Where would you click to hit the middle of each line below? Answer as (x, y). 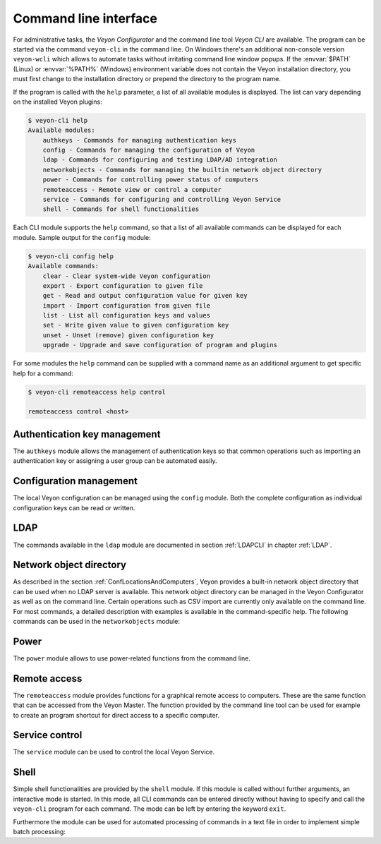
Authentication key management (87, 434)
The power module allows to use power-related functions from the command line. (132, 658)
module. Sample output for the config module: (82, 237)
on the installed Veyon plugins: (58, 102)
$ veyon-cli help (58, 120)
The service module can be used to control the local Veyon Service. (114, 752)
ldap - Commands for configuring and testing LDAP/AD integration (160, 160)
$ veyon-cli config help (71, 256)
